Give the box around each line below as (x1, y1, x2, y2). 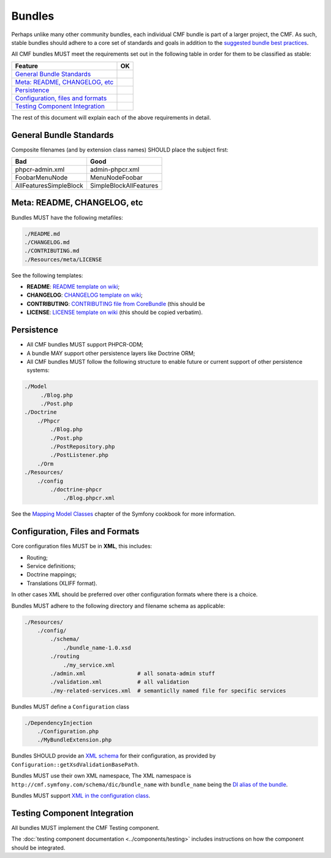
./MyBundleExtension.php (37, 737, 112, 743)
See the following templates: (11, 272, 83, 279)
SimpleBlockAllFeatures (89, 182, 159, 190)
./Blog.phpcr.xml (63, 494, 115, 502)
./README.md (24, 230, 61, 237)
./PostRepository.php (50, 443, 115, 450)
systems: (26, 367, 50, 374)
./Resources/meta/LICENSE (24, 256, 102, 263)
